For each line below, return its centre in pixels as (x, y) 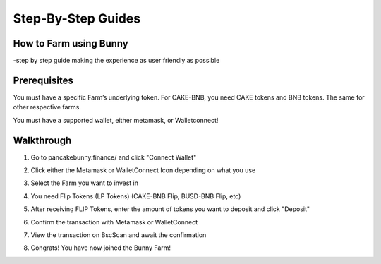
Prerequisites (43, 80)
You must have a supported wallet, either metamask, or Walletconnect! (116, 120)
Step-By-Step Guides (77, 18)
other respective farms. (47, 107)
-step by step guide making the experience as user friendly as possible (116, 61)
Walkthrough (42, 140)
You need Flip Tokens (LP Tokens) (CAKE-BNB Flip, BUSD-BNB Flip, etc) (136, 196)
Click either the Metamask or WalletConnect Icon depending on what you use (143, 170)
